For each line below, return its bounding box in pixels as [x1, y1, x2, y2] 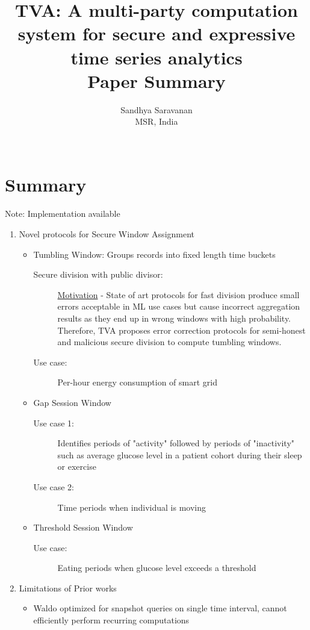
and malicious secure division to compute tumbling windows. [57, 335, 282, 348]
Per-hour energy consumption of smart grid [57, 376, 217, 388]
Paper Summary [87, 68, 226, 93]
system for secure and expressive [17, 21, 296, 46]
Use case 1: [33, 416, 74, 429]
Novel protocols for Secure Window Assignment [19, 228, 195, 240]
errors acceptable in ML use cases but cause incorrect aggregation [57, 300, 300, 313]
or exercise [57, 460, 96, 473]
